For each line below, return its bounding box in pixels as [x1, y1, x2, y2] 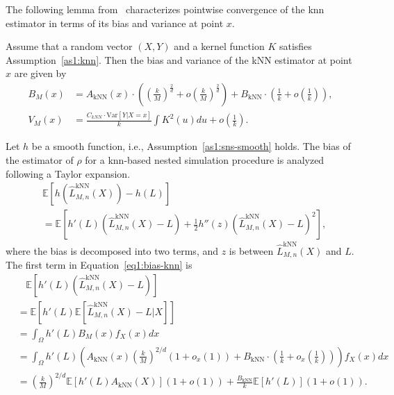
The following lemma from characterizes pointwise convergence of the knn [6, 2, 325, 16]
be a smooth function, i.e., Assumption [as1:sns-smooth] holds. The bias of [31, 139, 351, 153]
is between [229, 243, 274, 258]
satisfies [279, 39, 312, 53]
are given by [14, 66, 67, 81]
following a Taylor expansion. [6, 166, 131, 180]
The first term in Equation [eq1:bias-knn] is [6, 258, 192, 272]
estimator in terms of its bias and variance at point [6, 15, 224, 30]
